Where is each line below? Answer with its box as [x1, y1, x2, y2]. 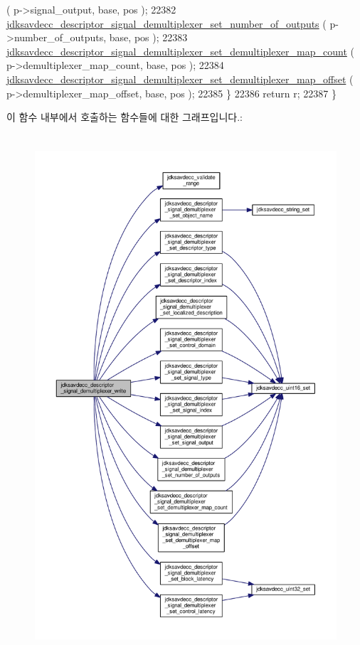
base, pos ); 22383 [109, 30, 188, 45]
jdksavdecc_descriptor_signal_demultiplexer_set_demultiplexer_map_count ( [6, 43, 354, 58]
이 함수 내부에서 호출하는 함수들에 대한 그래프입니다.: [6, 110, 243, 124]
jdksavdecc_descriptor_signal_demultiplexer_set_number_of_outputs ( [6, 16, 327, 31]
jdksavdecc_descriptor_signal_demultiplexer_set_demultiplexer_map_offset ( [6, 71, 354, 86]
